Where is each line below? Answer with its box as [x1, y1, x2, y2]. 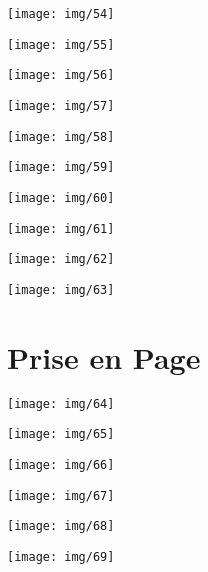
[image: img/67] [7, 488, 115, 503]
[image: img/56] [7, 68, 115, 83]
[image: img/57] [7, 98, 115, 113]
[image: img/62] [7, 252, 115, 267]
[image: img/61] [7, 221, 115, 236]
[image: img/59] [7, 160, 115, 175]
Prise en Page [7, 336, 201, 377]
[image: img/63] [7, 282, 115, 297]
